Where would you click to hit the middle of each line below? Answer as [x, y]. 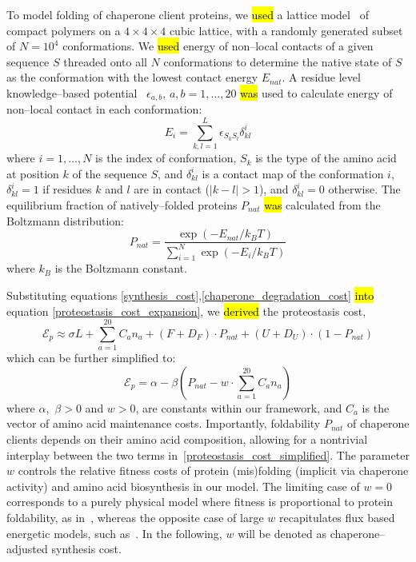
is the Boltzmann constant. [121, 268]
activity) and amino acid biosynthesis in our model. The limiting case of [183, 486]
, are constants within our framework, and [239, 407]
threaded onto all [105, 61]
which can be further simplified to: [91, 358]
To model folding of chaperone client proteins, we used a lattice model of [188, 14]
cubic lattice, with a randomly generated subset [286, 30]
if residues [67, 189]
